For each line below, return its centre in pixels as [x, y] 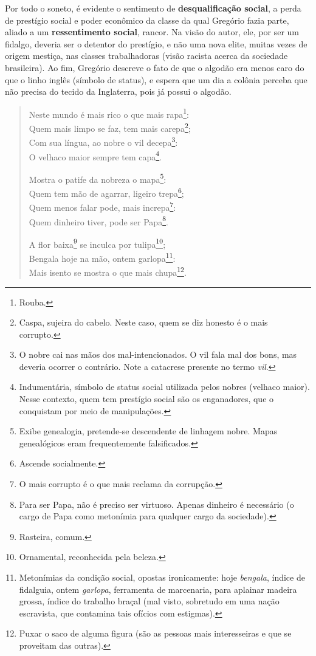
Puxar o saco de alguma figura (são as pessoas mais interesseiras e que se [155, 633]
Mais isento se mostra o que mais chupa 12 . [108, 271]
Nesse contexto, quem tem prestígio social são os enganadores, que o [146, 399]
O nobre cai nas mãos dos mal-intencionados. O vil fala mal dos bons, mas [158, 354]
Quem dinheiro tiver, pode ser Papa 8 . [98, 220]
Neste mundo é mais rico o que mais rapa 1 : [109, 113]
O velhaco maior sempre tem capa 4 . [95, 155]
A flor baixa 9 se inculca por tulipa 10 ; [97, 243]
